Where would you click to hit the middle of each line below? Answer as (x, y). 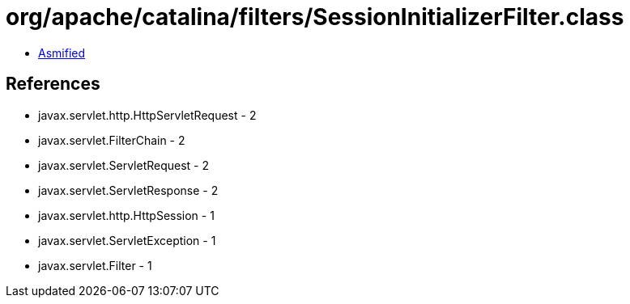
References (53, 84)
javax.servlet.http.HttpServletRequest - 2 (147, 115)
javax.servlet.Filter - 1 (95, 265)
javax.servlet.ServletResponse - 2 (128, 190)
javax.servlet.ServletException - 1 (127, 240)
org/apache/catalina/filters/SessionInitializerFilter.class (315, 17)
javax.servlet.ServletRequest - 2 (124, 165)
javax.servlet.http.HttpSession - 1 (126, 215)
